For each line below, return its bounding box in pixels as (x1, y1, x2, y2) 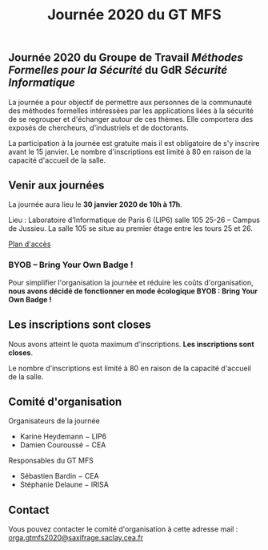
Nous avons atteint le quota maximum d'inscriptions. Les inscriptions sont (8, 339, 254, 349)
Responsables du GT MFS (8, 455, 94, 466)
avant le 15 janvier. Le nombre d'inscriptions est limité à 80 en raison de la (8, 147, 252, 156)
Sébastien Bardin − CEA (19, 471, 99, 481)
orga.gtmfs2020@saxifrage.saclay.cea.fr (8, 533, 144, 543)
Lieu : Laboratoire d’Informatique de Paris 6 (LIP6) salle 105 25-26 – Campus (8, 215, 260, 225)
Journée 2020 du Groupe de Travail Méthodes (8, 51, 244, 65)
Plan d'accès (8, 239, 51, 249)
